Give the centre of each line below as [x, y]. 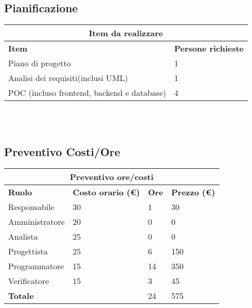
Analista [23, 236]
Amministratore [36, 221]
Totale [21, 295]
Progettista [28, 251]
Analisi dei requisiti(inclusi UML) [68, 78]
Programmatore [36, 266]
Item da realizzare [126, 33]
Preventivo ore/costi [112, 176]
